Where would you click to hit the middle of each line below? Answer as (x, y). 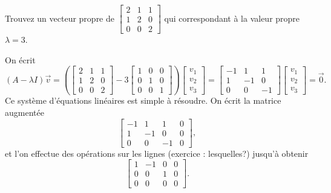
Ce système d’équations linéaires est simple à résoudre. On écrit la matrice (143, 100)
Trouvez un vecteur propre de (60, 18)
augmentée (25, 112)
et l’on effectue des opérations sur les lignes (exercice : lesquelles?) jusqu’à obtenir (157, 153)
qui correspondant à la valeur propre (232, 18)
